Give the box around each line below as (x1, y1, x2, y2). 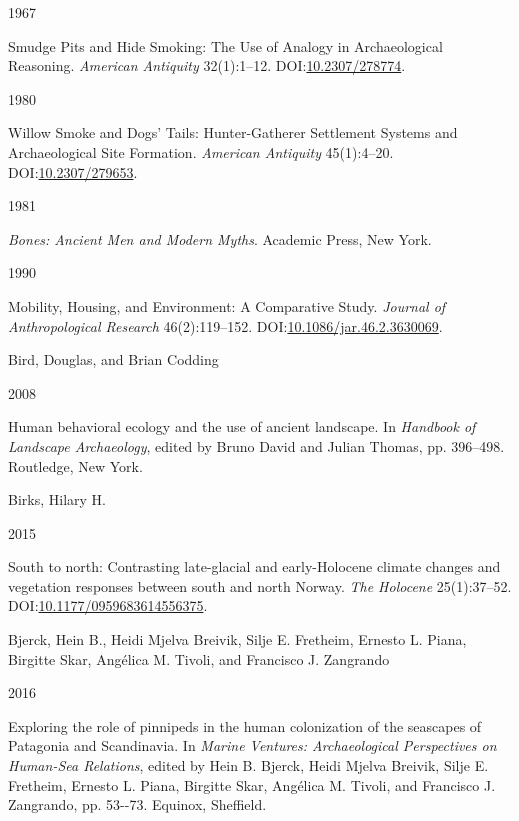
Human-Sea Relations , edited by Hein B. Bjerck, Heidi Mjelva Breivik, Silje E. (8, 755, 489, 776)
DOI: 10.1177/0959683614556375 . (8, 595, 208, 616)
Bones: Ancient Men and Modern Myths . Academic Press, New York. (8, 228, 432, 249)
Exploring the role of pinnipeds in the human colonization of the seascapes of (8, 715, 482, 736)
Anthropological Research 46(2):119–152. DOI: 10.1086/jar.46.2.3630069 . (8, 315, 443, 336)
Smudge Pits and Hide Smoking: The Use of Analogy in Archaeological (8, 35, 443, 56)
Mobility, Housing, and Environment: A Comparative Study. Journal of (8, 295, 446, 316)
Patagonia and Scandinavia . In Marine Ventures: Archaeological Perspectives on (8, 735, 497, 756)
